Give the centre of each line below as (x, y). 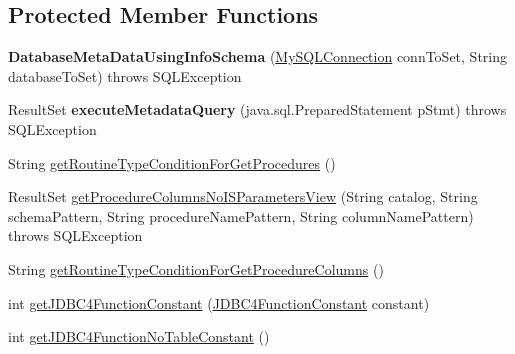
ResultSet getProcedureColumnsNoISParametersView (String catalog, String (243, 196)
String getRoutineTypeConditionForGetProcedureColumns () (196, 268)
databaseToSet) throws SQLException (125, 75)
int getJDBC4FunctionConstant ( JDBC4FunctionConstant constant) (219, 302)
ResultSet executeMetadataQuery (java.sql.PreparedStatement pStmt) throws (257, 109)
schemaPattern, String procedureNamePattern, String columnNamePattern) (241, 215)
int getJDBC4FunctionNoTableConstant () (139, 336)
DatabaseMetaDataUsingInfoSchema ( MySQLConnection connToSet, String (258, 56)
